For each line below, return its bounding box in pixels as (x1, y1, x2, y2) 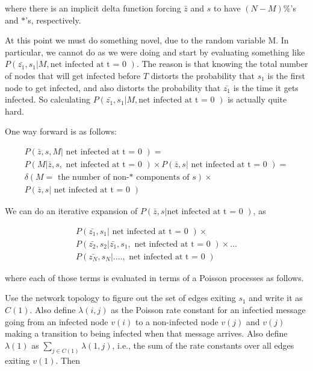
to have (213, 2, 241, 14)
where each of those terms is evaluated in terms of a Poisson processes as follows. (5, 271, 304, 284)
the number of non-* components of (58, 173, 190, 182)
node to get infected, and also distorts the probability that (5, 81, 221, 94)
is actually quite (228, 93, 287, 106)
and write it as (249, 291, 303, 304)
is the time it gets (233, 81, 299, 94)
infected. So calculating (5, 93, 90, 106)
